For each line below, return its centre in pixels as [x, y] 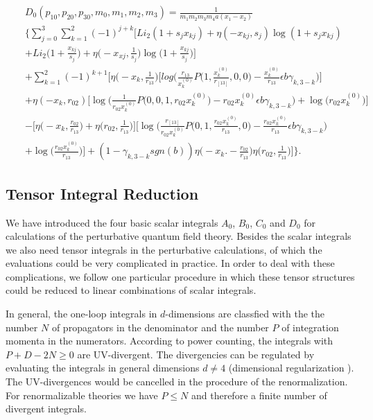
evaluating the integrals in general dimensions [103, 368]
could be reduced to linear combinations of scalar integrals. [131, 290]
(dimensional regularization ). [291, 368]
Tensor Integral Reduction [102, 193]
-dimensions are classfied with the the [245, 314]
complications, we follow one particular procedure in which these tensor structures [180, 276]
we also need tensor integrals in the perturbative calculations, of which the [164, 249]
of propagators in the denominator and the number [160, 327]
